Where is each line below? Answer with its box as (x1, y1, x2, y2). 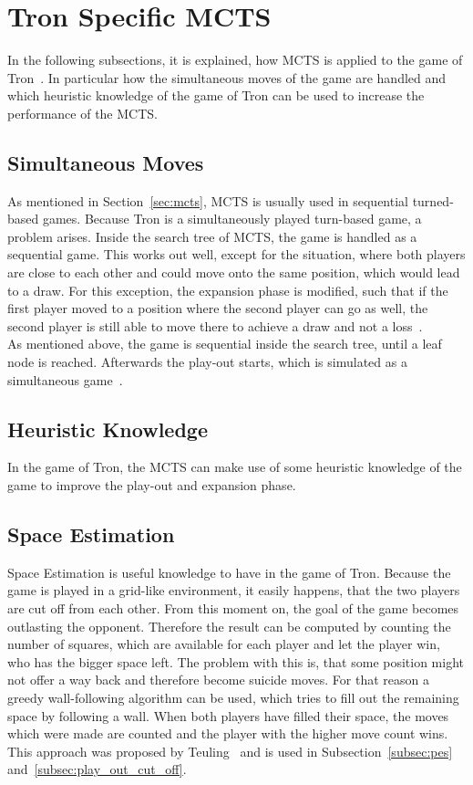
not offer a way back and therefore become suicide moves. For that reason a (7, 670, 429, 689)
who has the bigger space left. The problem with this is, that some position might (7, 652, 465, 671)
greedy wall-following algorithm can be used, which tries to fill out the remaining (7, 687, 459, 706)
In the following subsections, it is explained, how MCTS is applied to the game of (7, 50, 463, 69)
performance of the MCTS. (7, 103, 158, 122)
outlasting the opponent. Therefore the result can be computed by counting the (7, 616, 451, 635)
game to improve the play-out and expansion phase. (7, 476, 296, 495)
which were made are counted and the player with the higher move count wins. (7, 724, 448, 743)
